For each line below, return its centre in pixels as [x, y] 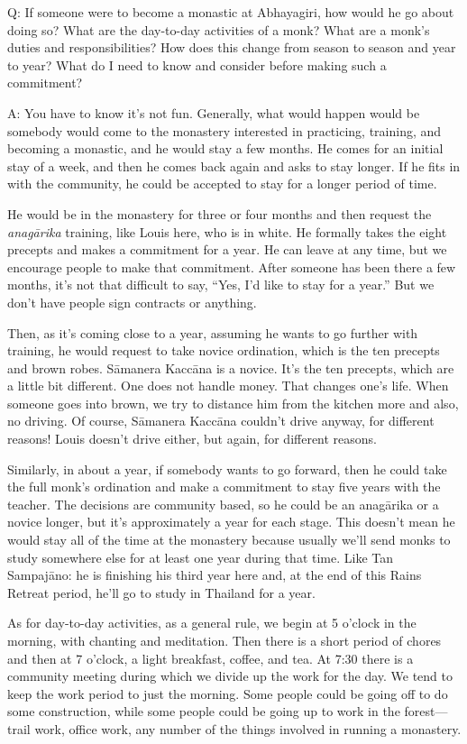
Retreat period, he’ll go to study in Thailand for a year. [161, 592]
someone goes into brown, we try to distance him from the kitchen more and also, [233, 403]
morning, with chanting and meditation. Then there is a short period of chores [224, 640]
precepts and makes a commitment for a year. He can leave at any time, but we [227, 249]
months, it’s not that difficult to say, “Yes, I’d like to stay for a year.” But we [221, 285]
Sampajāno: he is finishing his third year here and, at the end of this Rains [215, 575]
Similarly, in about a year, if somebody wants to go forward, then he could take [227, 468]
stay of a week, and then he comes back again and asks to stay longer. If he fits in [234, 165]
